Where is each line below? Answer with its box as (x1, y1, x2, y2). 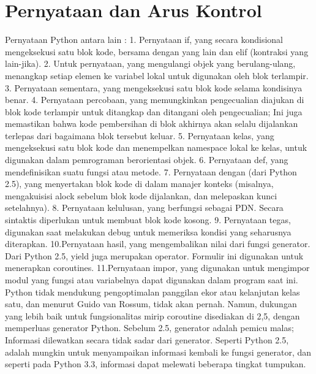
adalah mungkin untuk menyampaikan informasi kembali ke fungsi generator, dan (5, 345, 312, 358)
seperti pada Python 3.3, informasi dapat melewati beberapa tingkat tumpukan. (5, 357, 306, 370)
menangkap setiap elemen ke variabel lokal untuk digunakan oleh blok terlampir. (5, 69, 309, 82)
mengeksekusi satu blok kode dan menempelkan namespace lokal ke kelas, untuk (5, 141, 307, 154)
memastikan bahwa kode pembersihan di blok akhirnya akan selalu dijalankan (5, 117, 298, 130)
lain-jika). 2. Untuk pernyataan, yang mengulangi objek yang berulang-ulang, (5, 57, 296, 70)
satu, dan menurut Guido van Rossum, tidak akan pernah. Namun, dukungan (5, 297, 297, 310)
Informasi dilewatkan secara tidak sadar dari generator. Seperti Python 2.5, (5, 333, 289, 346)
